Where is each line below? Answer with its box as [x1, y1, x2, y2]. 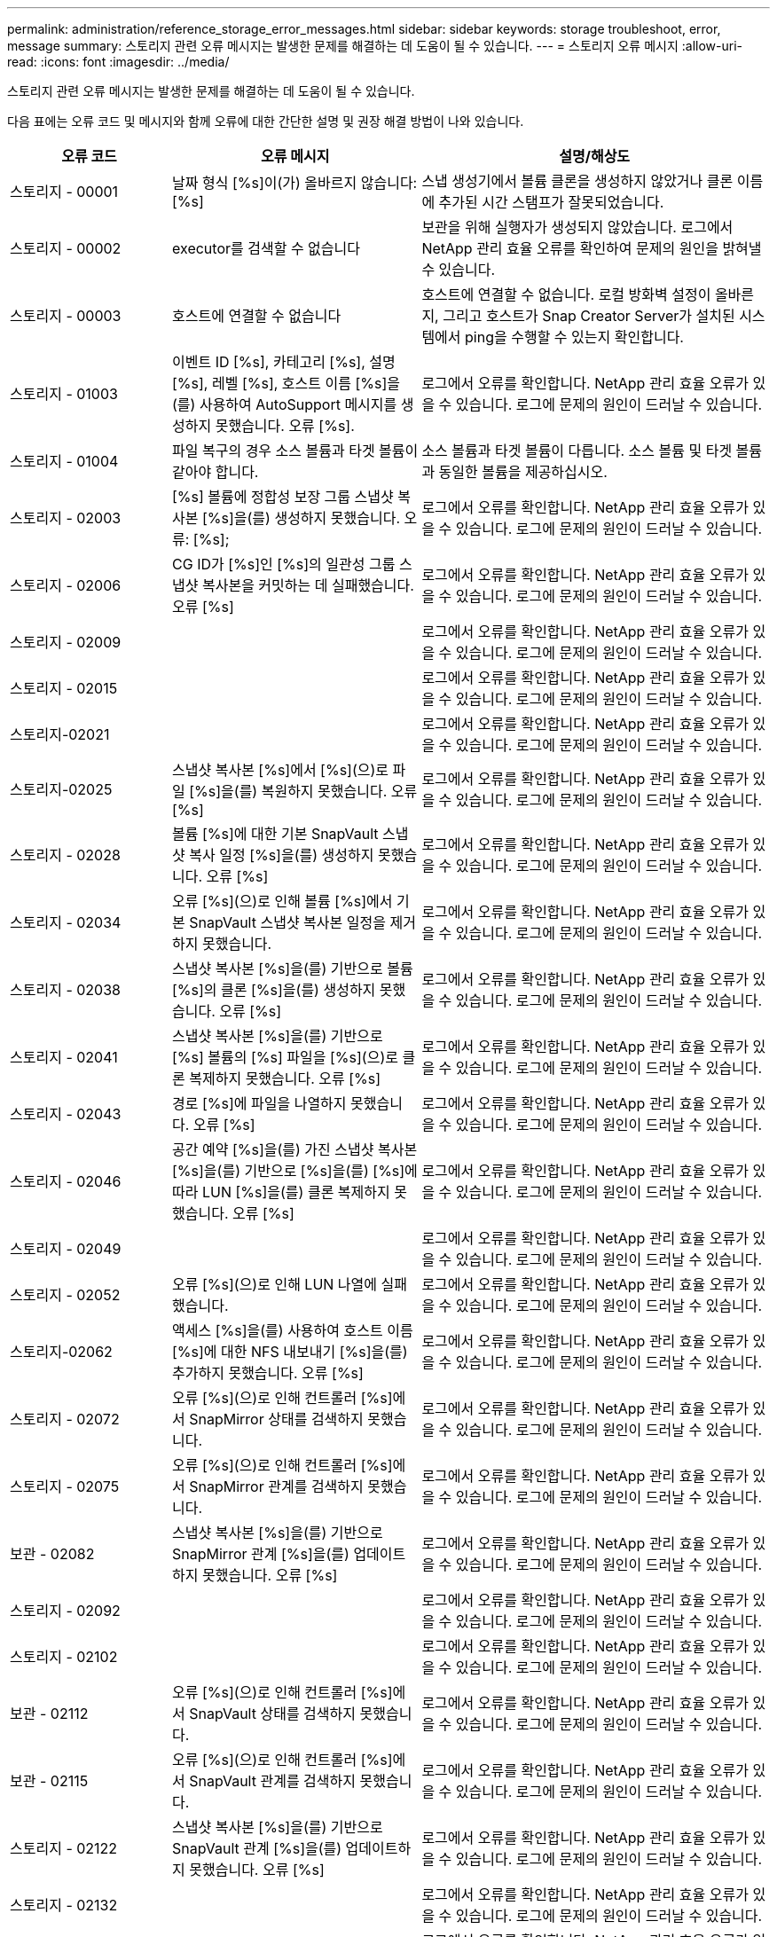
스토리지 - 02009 [10, 633, 122, 651]
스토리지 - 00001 [10, 183, 119, 200]
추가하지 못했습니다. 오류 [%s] [172, 1364, 364, 1382]
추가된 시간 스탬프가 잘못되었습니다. [438, 193, 664, 211]
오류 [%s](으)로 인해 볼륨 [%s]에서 [172, 892, 393, 910]
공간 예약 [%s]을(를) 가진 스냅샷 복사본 [172, 1141, 418, 1158]
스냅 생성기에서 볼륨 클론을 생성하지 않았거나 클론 [421, 172, 734, 190]
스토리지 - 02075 [10, 1478, 120, 1495]
